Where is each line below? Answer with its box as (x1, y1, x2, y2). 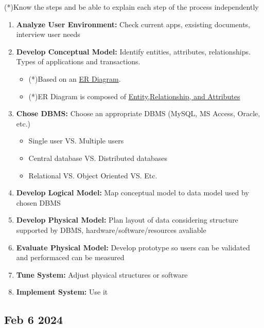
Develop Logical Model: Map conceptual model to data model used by (16, 187, 249, 198)
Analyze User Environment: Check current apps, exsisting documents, (16, 19, 250, 29)
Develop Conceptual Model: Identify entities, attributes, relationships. (16, 46, 251, 57)
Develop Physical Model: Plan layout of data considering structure (16, 214, 238, 225)
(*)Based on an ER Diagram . (28, 73, 121, 84)
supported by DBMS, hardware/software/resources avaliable (16, 224, 206, 235)
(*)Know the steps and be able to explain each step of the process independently (4, 2, 259, 12)
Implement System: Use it (16, 286, 108, 297)
